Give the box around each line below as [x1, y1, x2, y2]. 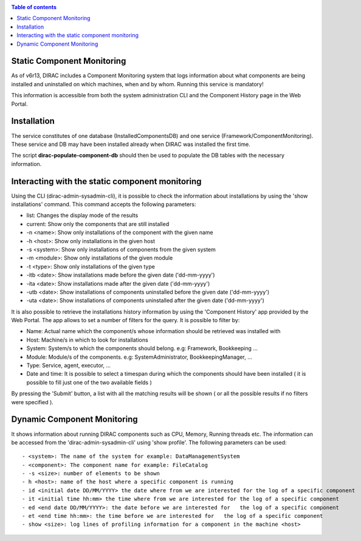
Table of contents [11, 4, 57, 10]
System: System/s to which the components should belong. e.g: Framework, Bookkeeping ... [26, 345, 258, 352]
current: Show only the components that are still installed [26, 220, 170, 227]
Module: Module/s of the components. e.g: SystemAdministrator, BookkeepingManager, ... [26, 353, 252, 360]
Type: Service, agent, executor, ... [26, 362, 111, 369]
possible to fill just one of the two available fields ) [26, 379, 152, 386]
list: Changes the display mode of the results [26, 212, 139, 219]
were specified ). [11, 398, 54, 405]
